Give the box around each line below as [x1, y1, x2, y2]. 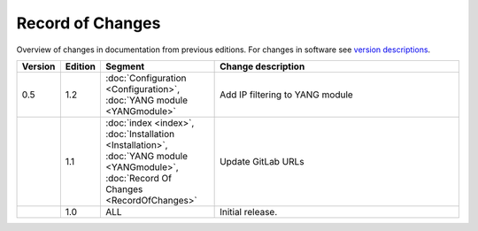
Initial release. [220, 205, 278, 218]
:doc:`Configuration [104, 72, 187, 84]
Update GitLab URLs [220, 155, 305, 167]
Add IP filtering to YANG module [220, 89, 353, 101]
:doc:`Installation [104, 127, 175, 140]
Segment [104, 60, 145, 73]
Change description [220, 60, 305, 73]
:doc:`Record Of [104, 172, 173, 184]
